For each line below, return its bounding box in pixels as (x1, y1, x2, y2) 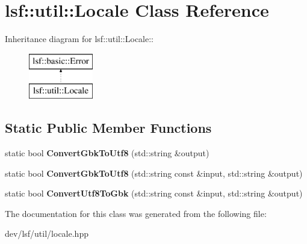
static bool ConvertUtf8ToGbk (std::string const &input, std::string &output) (5, 187, 303, 200)
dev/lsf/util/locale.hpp (5, 227, 88, 240)
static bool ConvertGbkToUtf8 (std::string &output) (5, 147, 209, 159)
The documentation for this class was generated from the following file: (5, 207, 267, 219)
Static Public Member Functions (5, 118, 212, 137)
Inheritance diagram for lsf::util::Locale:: (5, 32, 153, 45)
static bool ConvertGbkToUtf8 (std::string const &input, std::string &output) (5, 166, 303, 179)
